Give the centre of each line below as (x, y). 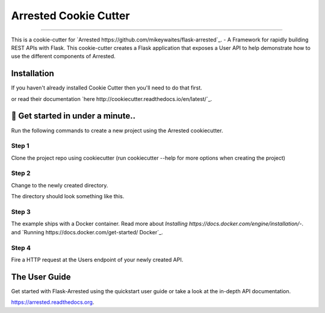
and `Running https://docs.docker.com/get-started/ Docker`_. (87, 232)
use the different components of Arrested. (63, 56)
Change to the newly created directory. (60, 185)
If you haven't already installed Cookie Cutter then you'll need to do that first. (107, 88)
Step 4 (21, 248)
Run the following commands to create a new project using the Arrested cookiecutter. (117, 130)
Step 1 (20, 146)
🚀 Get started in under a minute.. (73, 116)
